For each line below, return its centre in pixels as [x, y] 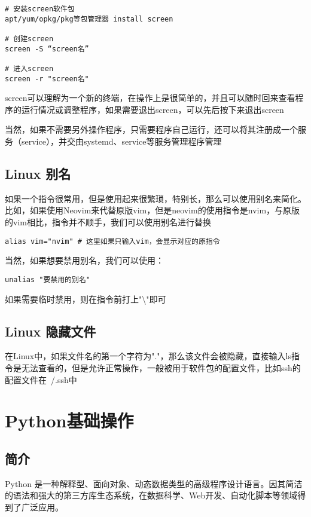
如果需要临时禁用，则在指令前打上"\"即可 [86, 299]
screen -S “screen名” [47, 49]
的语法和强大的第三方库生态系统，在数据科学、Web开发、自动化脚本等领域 [151, 495]
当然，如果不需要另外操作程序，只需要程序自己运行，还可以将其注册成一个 [151, 129]
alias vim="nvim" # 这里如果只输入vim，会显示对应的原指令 [112, 241]
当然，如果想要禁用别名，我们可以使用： [84, 260]
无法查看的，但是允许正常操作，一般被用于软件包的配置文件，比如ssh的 [161, 367]
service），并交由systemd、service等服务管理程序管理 [121, 141]
